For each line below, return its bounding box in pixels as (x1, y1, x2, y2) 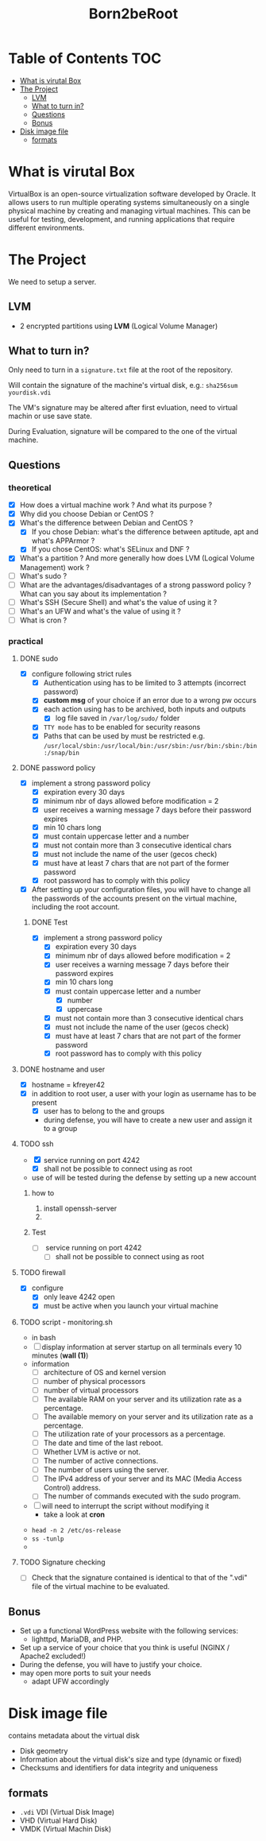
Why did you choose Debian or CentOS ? (19, 510, 154, 519)
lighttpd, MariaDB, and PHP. (31, 1634, 123, 1644)
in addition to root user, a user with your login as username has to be (31, 1089, 256, 1099)
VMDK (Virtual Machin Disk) (19, 1824, 112, 1833)
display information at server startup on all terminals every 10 (41, 1342, 242, 1351)
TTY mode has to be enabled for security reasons (43, 723, 201, 732)
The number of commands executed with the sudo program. (43, 1491, 241, 1501)
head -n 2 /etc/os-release (31, 1527, 121, 1535)
